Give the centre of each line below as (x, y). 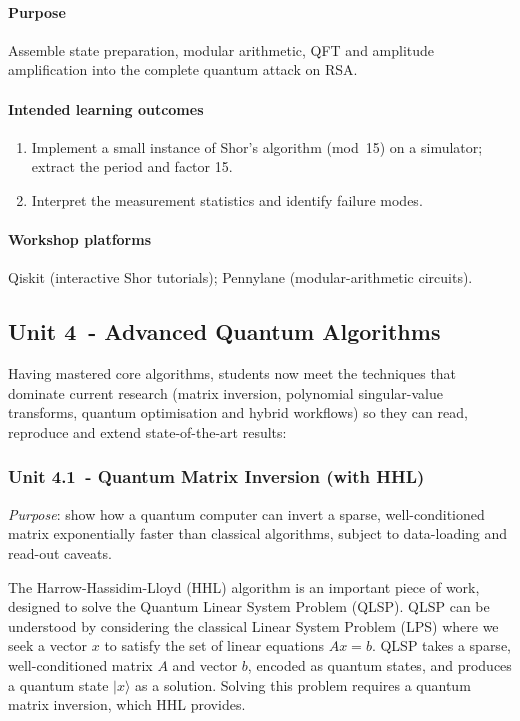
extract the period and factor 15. (132, 166)
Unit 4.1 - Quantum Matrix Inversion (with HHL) (216, 476)
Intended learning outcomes (106, 108)
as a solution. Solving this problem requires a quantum (303, 684)
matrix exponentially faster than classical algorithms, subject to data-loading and (258, 533)
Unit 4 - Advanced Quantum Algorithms (224, 331)
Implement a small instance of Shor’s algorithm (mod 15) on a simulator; (257, 146)
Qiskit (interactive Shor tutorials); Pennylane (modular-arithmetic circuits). (240, 277)
